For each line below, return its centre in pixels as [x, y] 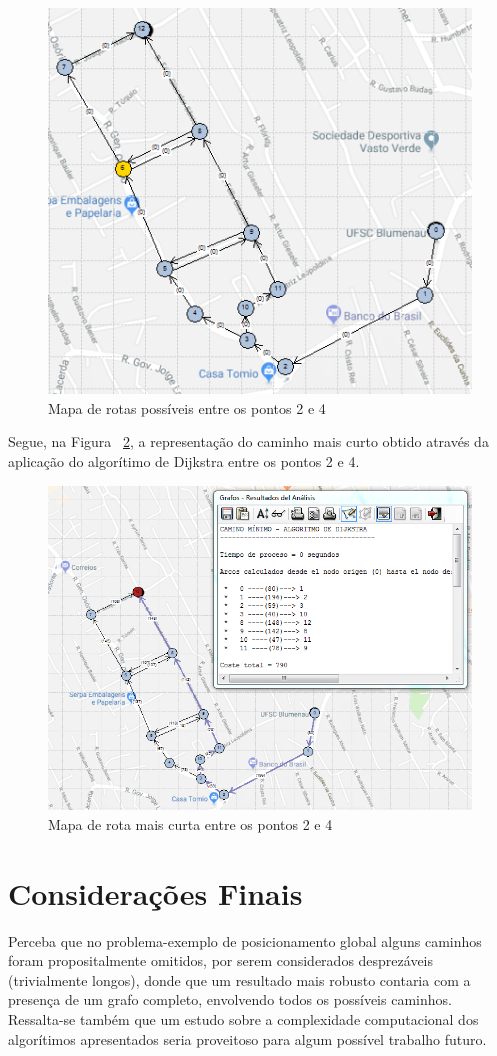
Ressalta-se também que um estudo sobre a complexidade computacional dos [243, 1019]
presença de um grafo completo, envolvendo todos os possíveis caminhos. [230, 999]
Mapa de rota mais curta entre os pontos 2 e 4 [190, 823]
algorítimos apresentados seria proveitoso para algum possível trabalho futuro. [247, 1038]
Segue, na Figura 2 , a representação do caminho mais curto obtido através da [248, 441]
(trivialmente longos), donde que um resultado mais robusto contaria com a [239, 979]
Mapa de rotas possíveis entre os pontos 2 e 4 [187, 407]
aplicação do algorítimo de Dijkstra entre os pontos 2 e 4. [184, 461]
